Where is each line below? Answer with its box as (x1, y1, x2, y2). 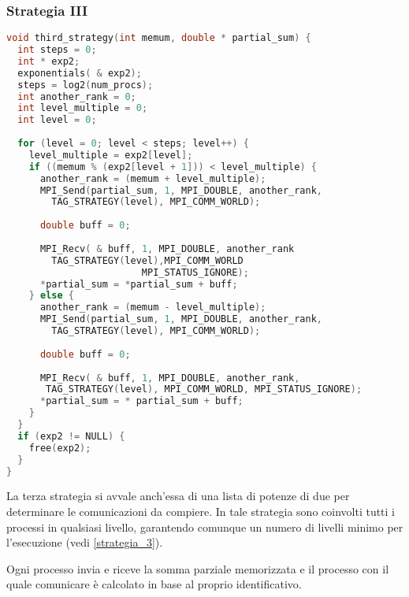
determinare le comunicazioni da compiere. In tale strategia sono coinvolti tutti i (6, 503, 396, 520)
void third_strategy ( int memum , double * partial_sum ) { (6, 32, 311, 44)
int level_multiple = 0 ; (17, 102, 148, 114)
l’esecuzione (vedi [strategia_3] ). (6, 534, 163, 551)
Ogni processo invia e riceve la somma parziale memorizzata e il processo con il (6, 560, 389, 577)
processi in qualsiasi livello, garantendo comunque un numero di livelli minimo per (6, 518, 403, 535)
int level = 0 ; (17, 114, 97, 126)
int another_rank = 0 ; (17, 91, 136, 102)
